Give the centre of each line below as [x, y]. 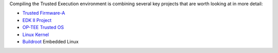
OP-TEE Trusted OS [43, 28]
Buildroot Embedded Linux [50, 41]
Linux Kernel [36, 34]
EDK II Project [37, 20]
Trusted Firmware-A [44, 13]
